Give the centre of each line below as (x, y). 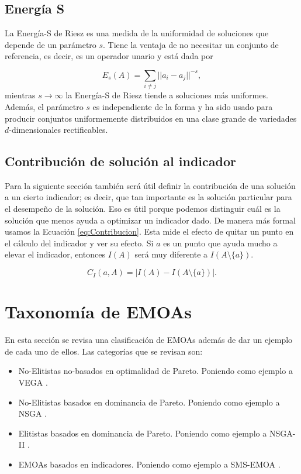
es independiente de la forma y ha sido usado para (183, 106)
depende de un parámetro (51, 44)
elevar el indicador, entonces (55, 254)
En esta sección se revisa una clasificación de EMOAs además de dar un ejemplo (149, 340)
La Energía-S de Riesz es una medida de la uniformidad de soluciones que (137, 33)
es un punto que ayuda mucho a (220, 243)
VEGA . (33, 382)
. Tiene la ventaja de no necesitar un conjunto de (191, 44)
